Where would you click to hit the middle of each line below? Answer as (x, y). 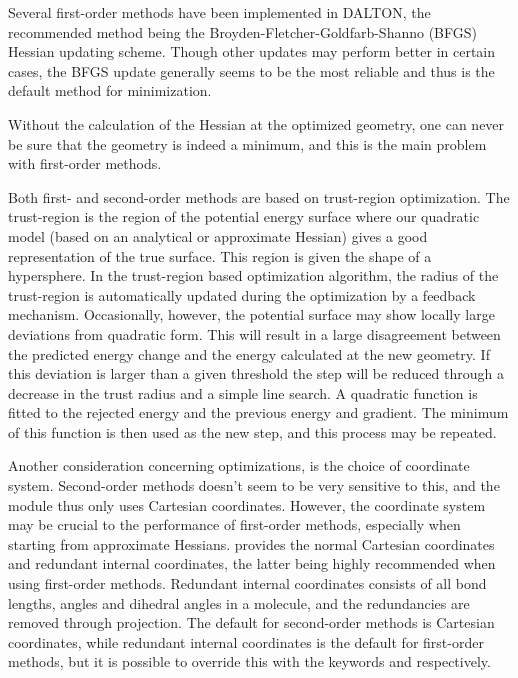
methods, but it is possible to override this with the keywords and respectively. (249, 661)
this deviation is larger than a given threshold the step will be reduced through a (256, 373)
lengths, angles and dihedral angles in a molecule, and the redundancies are (239, 602)
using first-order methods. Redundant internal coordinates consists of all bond (247, 583)
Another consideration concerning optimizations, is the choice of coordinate (239, 465)
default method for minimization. (110, 90)
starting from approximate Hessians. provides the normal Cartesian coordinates (251, 543)
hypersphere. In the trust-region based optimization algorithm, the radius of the (253, 275)
